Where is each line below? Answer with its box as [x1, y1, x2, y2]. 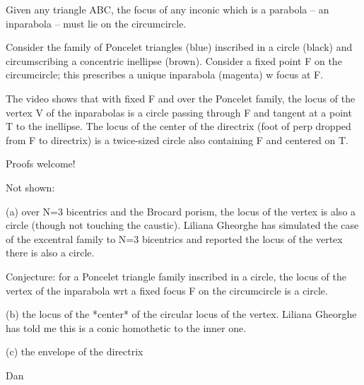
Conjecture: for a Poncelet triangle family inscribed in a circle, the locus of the [6, 268, 346, 283]
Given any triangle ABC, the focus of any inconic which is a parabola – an [6, 2, 329, 16]
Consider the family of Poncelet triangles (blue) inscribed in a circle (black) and [6, 40, 353, 54]
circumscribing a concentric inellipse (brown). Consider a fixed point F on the [6, 53, 342, 68]
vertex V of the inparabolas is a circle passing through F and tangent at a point [6, 105, 352, 119]
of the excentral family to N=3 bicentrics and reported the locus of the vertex [6, 231, 343, 246]
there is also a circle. [6, 245, 95, 260]
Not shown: [6, 179, 55, 194]
